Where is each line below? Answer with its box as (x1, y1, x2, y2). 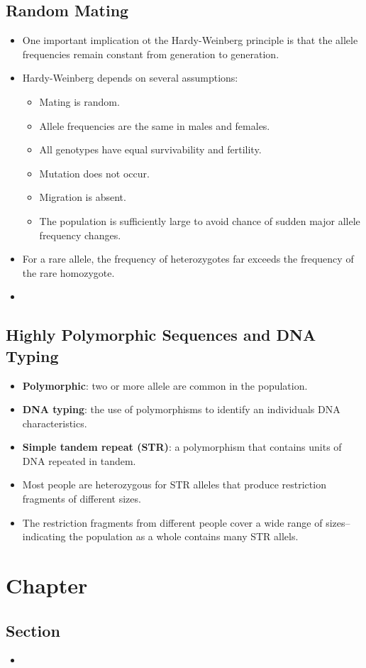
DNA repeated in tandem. (22, 453, 136, 468)
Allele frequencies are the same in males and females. (39, 118, 270, 133)
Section (6, 619, 60, 641)
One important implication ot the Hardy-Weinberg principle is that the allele (22, 33, 358, 48)
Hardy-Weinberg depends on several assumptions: (22, 70, 238, 85)
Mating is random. (39, 94, 120, 109)
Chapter (6, 571, 88, 600)
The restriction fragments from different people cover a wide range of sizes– (22, 515, 350, 530)
